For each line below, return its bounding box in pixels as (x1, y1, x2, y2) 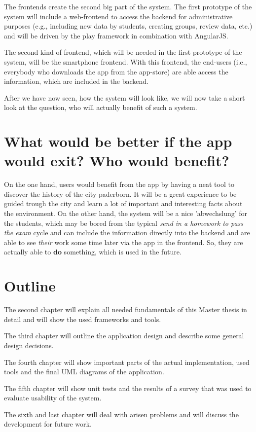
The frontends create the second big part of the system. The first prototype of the (4, 1, 252, 11)
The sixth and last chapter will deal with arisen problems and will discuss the (4, 409, 239, 419)
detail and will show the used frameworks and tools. (4, 314, 161, 324)
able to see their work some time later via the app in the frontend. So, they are (4, 237, 243, 247)
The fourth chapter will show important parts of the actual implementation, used (4, 357, 250, 367)
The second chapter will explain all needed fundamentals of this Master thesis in (4, 304, 247, 315)
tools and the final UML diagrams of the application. (4, 366, 164, 377)
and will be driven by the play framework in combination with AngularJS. (4, 30, 228, 40)
